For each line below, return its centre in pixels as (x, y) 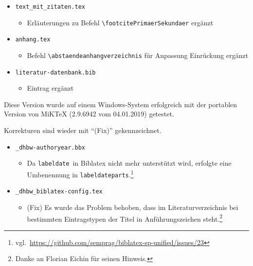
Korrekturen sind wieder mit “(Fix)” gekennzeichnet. (83, 130)
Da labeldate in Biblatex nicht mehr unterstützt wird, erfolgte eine (129, 163)
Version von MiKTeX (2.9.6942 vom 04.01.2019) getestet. (89, 114)
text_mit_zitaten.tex (50, 7)
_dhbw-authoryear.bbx (50, 147)
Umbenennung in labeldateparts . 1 (80, 173)
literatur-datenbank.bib (55, 72)
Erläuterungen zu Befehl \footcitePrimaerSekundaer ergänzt (120, 22)
